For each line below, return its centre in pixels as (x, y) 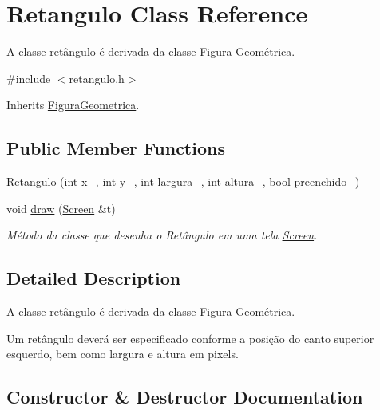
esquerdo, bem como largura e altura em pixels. (123, 354)
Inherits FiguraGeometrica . (73, 105)
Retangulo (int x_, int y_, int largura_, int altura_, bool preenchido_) (183, 181)
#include (29, 78)
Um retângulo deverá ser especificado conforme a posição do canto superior (190, 338)
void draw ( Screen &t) (61, 208)
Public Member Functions (116, 148)
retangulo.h (97, 78)
